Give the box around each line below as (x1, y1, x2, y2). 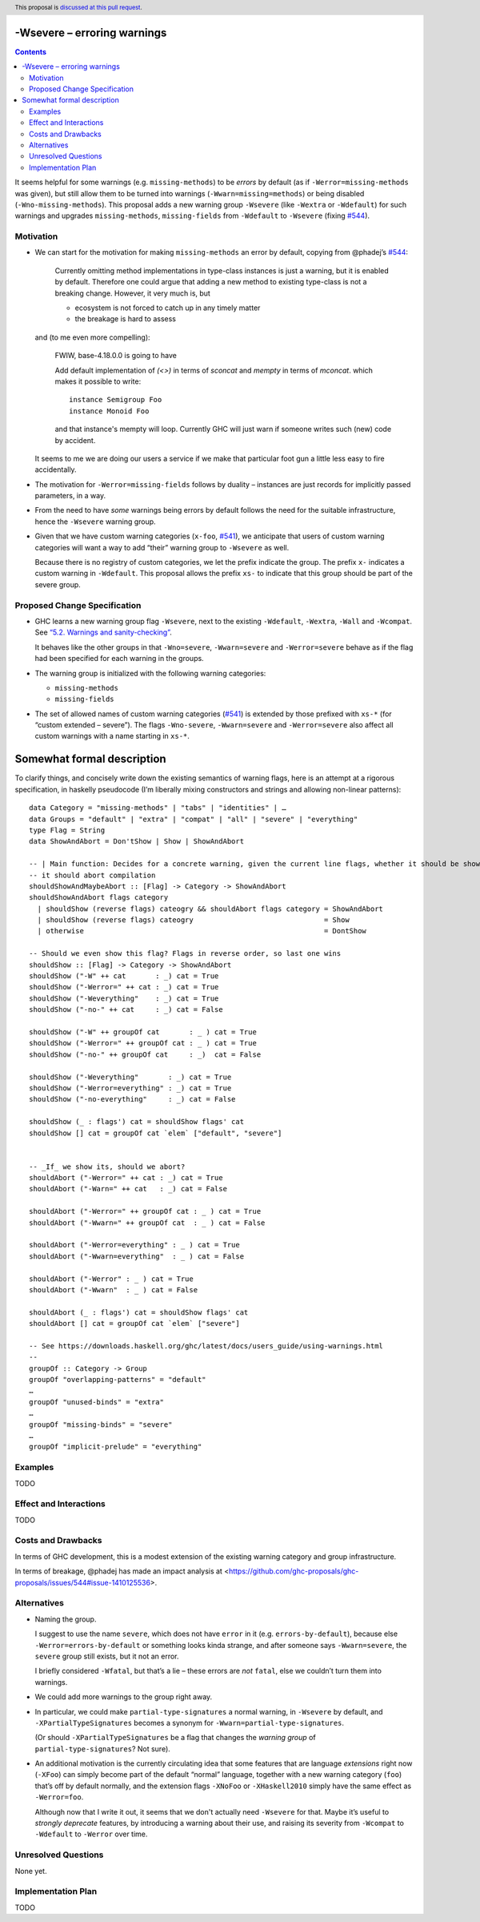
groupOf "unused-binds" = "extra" (29, 1397, 164, 1406)
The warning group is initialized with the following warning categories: (34, 668, 266, 678)
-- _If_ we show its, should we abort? (29, 1162, 186, 1171)
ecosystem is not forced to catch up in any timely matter (74, 303, 261, 312)
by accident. (54, 435, 96, 445)
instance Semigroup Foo (69, 395, 162, 405)
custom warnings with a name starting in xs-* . (34, 731, 190, 741)
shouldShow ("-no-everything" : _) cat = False (29, 1094, 236, 1104)
